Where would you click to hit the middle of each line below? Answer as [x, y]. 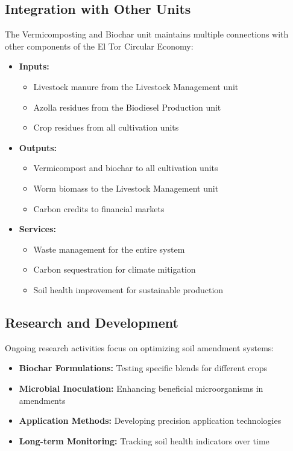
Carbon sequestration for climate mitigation [115, 269]
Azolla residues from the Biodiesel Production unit [127, 107]
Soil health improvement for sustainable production [128, 289]
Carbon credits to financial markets [99, 208]
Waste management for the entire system [109, 249]
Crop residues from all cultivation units [106, 127]
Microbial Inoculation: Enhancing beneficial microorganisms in [141, 388]
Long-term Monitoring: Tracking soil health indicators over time [144, 440]
